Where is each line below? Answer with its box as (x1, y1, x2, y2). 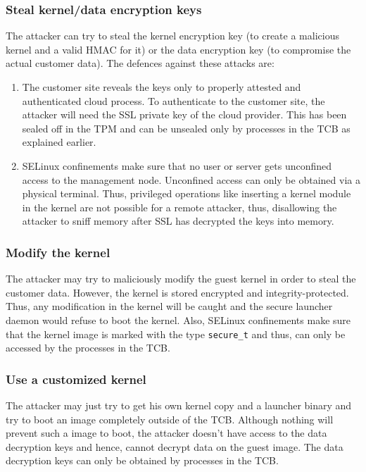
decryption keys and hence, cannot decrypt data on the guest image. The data (6, 439, 343, 454)
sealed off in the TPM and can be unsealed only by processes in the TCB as (22, 120, 351, 135)
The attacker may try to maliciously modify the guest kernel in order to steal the (6, 271, 356, 286)
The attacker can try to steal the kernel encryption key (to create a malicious (6, 28, 339, 43)
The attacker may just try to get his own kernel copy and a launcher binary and (6, 398, 352, 412)
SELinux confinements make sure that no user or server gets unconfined (22, 158, 332, 173)
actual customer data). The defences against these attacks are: (6, 56, 274, 70)
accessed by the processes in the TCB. (6, 340, 170, 355)
